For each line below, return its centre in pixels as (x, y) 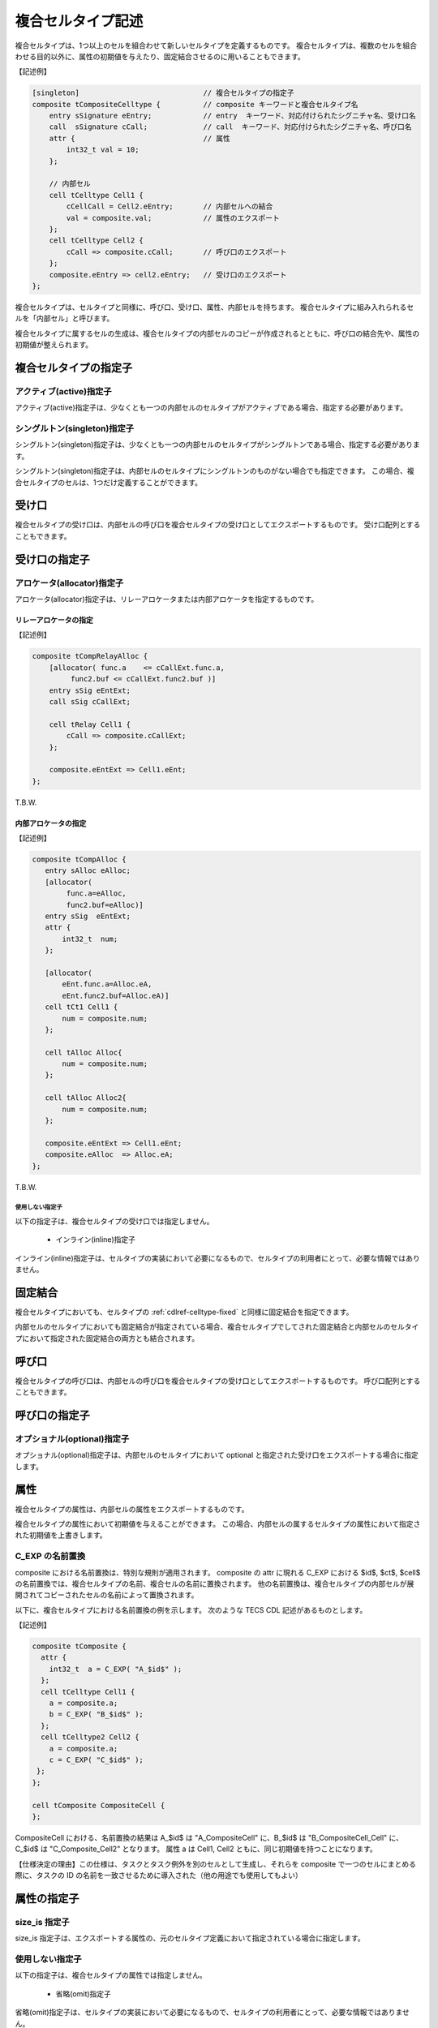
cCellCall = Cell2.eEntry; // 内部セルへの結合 (170, 206)
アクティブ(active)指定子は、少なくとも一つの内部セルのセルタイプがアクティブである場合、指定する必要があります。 (211, 408)
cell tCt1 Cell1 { (82, 1007)
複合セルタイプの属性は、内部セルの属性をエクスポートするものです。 (132, 1509)
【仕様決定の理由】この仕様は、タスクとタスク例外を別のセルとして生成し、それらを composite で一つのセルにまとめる (216, 1864)
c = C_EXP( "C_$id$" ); (96, 1759)
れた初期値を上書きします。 (61, 1535)
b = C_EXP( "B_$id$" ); (96, 1714)
